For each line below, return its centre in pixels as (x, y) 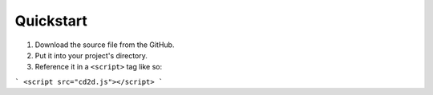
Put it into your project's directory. (91, 55)
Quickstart (51, 21)
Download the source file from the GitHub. (105, 45)
